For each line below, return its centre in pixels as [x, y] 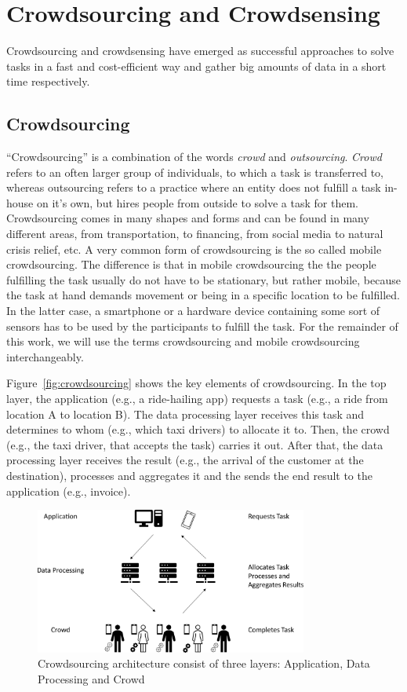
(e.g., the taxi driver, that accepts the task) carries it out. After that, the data [195, 444]
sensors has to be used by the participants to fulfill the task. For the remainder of [202, 326]
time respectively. [48, 81]
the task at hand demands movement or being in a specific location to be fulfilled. [203, 295]
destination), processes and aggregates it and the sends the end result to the [189, 475]
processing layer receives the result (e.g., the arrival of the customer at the [185, 460]
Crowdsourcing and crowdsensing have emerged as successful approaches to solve [200, 51]
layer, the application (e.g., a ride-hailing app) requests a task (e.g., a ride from [197, 399]
